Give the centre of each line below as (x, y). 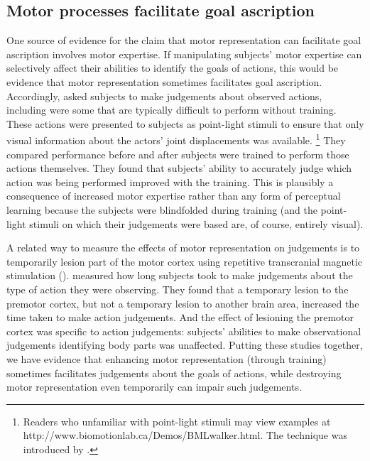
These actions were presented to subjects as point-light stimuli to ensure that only (185, 123)
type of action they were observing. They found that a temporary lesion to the (178, 289)
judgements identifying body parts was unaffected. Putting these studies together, (185, 345)
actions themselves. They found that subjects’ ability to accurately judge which (179, 168)
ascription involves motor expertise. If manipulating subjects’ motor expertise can (184, 54)
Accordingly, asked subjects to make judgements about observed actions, (164, 96)
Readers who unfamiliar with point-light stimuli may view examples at (177, 421)
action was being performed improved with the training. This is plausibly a (170, 181)
